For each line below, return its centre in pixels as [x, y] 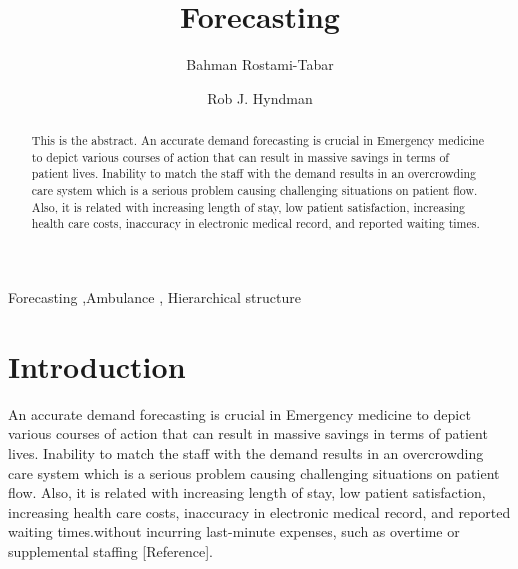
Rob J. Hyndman [260, 97]
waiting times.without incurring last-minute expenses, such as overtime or [234, 531]
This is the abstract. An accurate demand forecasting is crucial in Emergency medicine [257, 140]
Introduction [97, 365]
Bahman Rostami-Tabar [260, 64]
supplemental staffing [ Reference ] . [110, 550]
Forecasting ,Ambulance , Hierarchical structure [154, 297]
